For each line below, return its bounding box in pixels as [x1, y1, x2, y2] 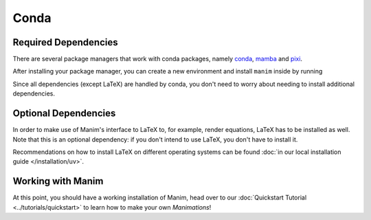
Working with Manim [12, 175, 104, 187]
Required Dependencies [12, 36, 118, 48]
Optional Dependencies [12, 107, 116, 120]
